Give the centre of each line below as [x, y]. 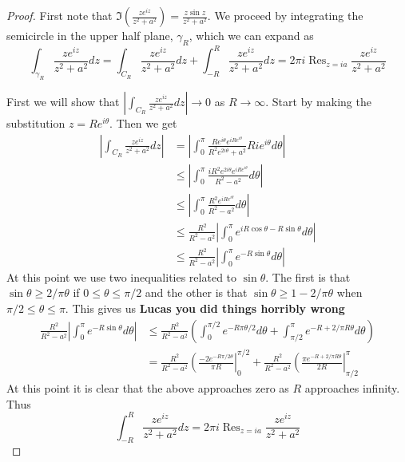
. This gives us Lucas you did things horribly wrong [205, 308]
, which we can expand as [251, 35]
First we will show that [63, 102]
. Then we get [143, 123]
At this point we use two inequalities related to [122, 276]
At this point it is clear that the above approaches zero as [148, 387]
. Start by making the [318, 102]
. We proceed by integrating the [285, 15]
